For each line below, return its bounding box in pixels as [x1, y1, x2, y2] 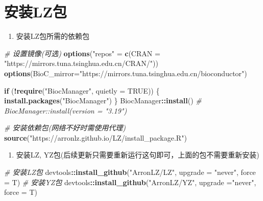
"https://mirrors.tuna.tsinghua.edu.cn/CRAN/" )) [4, 58, 158, 69]
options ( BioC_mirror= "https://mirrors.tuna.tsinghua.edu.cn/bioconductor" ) [4, 68, 247, 78]
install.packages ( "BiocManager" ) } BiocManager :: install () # [4, 95, 202, 106]
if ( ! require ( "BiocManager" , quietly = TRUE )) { [4, 85, 160, 96]
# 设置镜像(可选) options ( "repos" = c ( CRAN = [4, 48, 160, 58]
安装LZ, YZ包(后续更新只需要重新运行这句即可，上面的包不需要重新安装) [16, 149, 259, 160]
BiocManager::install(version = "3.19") [4, 105, 127, 116]
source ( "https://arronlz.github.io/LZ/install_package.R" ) [4, 132, 187, 143]
